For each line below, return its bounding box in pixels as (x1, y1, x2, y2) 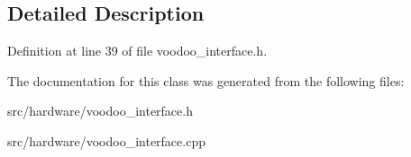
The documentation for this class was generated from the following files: (7, 71, 405, 90)
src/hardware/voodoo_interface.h (7, 101, 193, 120)
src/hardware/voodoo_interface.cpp (7, 131, 205, 150)
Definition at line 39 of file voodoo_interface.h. (7, 41, 268, 60)
